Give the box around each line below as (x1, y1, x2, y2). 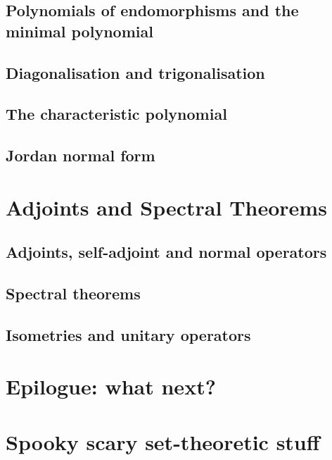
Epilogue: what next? (6, 372, 216, 401)
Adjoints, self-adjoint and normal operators (6, 241, 327, 263)
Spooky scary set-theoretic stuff (6, 427, 320, 456)
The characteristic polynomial (6, 103, 227, 125)
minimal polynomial (6, 20, 153, 42)
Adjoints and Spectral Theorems (6, 192, 327, 221)
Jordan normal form (6, 144, 155, 166)
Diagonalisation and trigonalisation (6, 61, 265, 83)
